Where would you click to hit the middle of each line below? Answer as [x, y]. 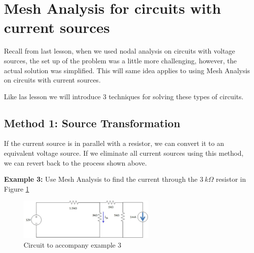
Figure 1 [17, 188]
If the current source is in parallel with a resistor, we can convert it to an [114, 143]
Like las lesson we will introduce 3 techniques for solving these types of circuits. [124, 96]
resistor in [231, 179]
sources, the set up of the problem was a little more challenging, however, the [120, 60]
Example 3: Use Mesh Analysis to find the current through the [101, 179]
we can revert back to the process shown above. [75, 162]
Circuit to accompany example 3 [72, 244]
